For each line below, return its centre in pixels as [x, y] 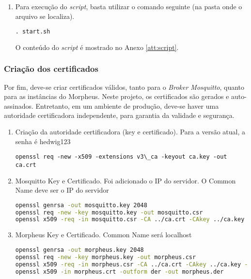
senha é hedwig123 [43, 141]
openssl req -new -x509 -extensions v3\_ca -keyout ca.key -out [121, 157]
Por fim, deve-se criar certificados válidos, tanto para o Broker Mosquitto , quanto [124, 87]
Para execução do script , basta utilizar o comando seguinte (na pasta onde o [129, 6]
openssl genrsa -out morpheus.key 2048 [79, 250]
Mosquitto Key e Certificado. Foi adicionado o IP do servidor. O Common [125, 180]
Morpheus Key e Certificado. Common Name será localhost [103, 235]
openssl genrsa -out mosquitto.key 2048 [81, 205]
